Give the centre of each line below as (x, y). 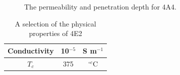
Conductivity (31, 50)
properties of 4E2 (55, 33)
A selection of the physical (55, 23)
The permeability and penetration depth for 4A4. (100, 6)
